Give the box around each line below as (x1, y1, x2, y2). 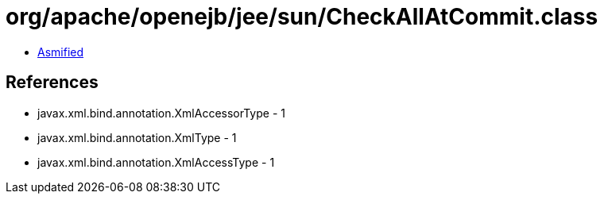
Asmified (37, 44, 84, 59)
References (6, 72, 99, 93)
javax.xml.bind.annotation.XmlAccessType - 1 (37, 155, 275, 169)
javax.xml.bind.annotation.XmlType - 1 (37, 130, 237, 144)
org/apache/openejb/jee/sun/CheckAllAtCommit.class (6, 3, 598, 30)
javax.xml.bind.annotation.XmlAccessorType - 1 (37, 106, 285, 120)
